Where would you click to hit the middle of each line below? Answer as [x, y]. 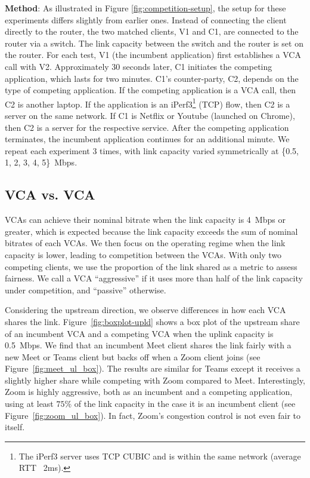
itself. [15, 427]
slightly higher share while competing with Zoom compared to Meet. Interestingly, [155, 380]
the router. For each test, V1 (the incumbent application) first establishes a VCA [153, 55]
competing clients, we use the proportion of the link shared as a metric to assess [151, 266]
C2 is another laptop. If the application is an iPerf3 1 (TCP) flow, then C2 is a [148, 103]
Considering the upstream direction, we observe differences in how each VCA [145, 310]
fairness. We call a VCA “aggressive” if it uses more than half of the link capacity [154, 278]
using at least [29, 404]
